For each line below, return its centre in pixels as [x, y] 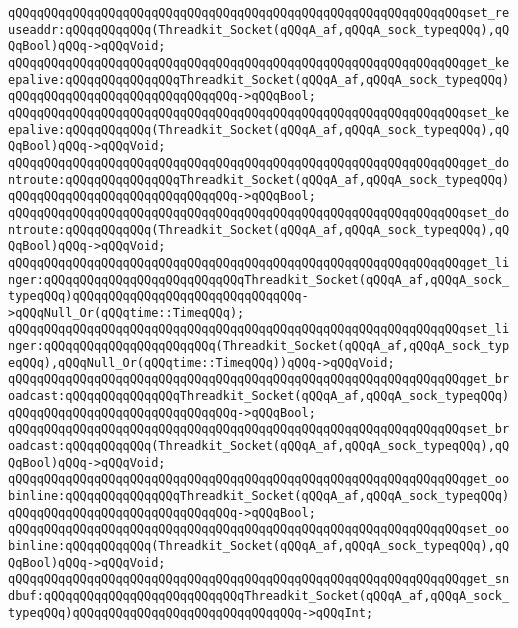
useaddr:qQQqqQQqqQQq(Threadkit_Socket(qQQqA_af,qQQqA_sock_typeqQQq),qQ [259, 29]
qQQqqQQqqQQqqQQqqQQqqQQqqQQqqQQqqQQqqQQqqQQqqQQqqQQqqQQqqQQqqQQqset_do [259, 212]
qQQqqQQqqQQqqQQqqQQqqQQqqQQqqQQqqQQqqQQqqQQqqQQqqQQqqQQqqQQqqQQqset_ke [259, 112]
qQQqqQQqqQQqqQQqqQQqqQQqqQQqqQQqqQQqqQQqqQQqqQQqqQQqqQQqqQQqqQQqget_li [259, 262]
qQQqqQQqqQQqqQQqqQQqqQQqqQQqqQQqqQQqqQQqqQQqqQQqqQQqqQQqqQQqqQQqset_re [259, 13]
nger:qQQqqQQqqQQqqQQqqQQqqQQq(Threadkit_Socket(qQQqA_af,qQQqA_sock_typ [259, 346]
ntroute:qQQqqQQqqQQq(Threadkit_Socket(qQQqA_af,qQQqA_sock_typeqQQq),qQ [259, 229]
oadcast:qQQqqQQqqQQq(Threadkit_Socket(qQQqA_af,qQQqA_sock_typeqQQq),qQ [259, 446]
